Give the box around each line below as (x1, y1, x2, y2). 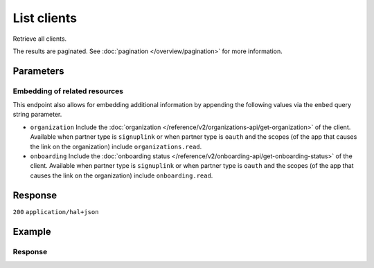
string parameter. (12, 111, 62, 119)
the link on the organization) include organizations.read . (30, 142, 202, 151)
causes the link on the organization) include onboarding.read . (30, 171, 213, 180)
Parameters (12, 65, 64, 77)
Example (12, 225, 51, 238)
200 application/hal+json (12, 208, 99, 216)
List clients (12, 10, 78, 26)
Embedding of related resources (12, 86, 124, 96)
